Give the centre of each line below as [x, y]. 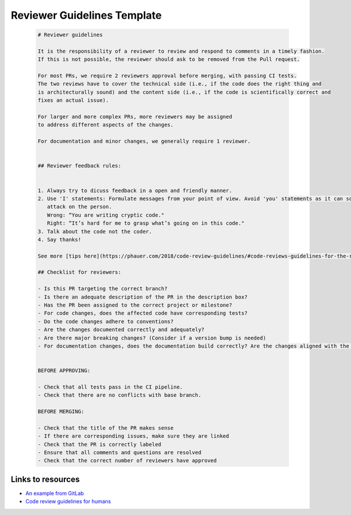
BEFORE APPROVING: [64, 371]
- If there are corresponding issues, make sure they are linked [133, 436]
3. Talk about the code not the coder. [95, 231]
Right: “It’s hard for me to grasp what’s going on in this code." [146, 223]
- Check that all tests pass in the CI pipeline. [110, 387]
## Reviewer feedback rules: [80, 166]
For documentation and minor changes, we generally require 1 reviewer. [144, 141]
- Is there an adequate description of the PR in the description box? [143, 297]
